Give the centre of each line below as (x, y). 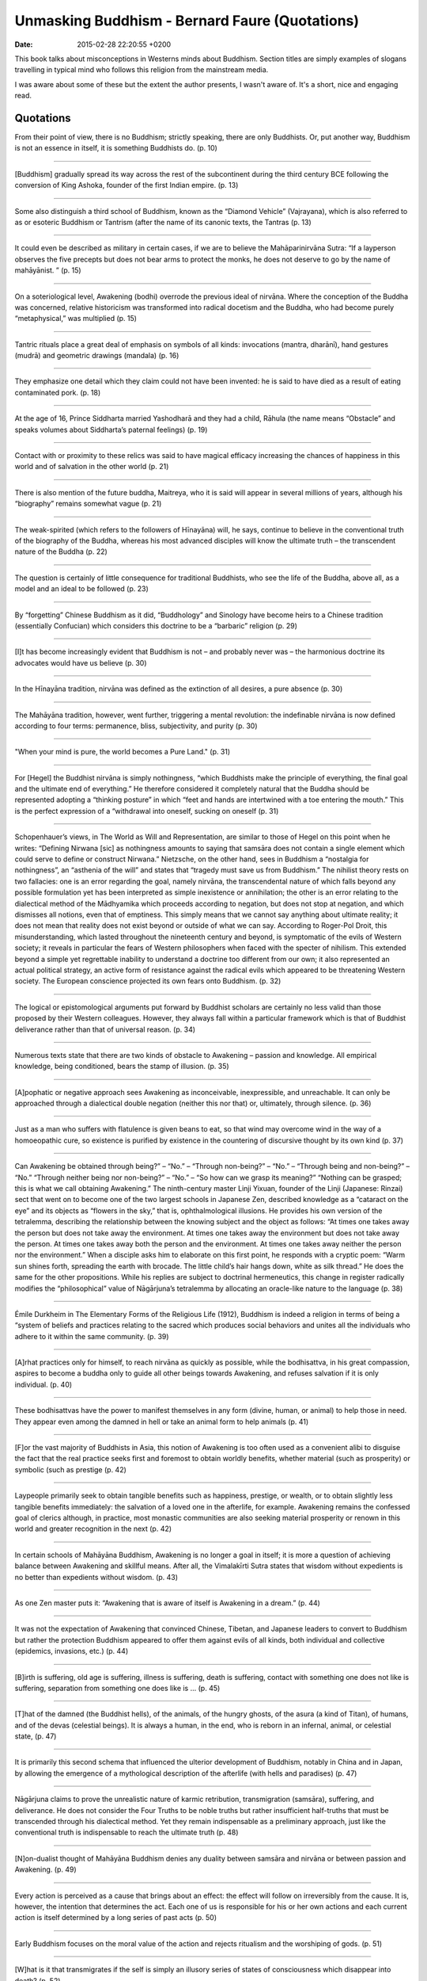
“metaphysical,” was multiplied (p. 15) (76, 319)
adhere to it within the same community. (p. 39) (92, 1336)
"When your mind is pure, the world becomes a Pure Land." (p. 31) (123, 752)
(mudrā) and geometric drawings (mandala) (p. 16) (97, 356)
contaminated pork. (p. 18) (58, 392)
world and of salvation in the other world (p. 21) (92, 467)
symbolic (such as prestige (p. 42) (70, 1469)
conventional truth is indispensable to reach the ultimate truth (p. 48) (127, 1832)
